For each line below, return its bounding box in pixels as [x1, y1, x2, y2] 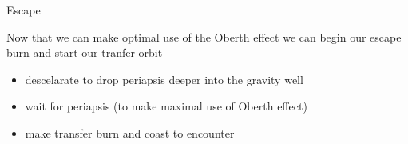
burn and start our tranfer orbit [6, 44, 163, 61]
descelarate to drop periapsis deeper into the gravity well [25, 70, 303, 87]
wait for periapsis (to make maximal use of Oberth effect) [25, 98, 307, 114]
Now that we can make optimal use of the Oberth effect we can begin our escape [6, 28, 402, 45]
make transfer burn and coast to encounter [25, 124, 235, 141]
